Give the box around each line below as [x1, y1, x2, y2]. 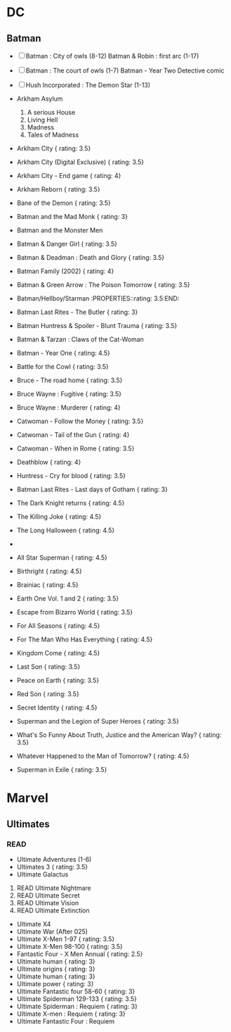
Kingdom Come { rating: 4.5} [16, 649, 100, 657]
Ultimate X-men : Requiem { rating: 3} [16, 1009, 126, 1018]
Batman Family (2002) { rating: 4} [16, 267, 114, 275]
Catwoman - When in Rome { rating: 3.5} [16, 444, 135, 453]
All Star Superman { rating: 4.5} [16, 553, 108, 562]
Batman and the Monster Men [16, 226, 103, 234]
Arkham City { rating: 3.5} [16, 144, 91, 152]
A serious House [27, 108, 76, 116]
